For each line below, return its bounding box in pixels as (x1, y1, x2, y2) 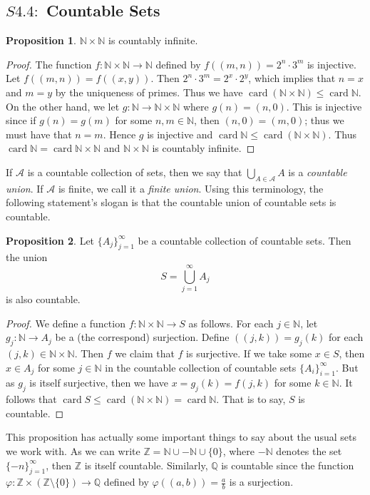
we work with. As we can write (6, 444, 140, 458)
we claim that (115, 346, 175, 361)
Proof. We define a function (6, 315, 125, 330)
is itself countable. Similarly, (84, 457, 208, 472)
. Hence (103, 126, 136, 141)
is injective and (147, 126, 213, 141)
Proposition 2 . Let (6, 233, 95, 247)
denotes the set (276, 444, 342, 458)
